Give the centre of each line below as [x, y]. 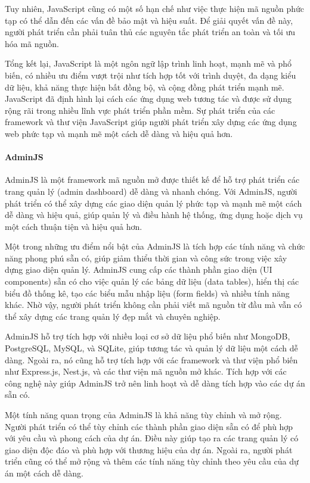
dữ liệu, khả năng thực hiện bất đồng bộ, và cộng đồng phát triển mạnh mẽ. [145, 87]
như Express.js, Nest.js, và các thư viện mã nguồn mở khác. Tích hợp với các [146, 371]
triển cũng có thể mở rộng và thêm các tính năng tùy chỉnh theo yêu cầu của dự [152, 461]
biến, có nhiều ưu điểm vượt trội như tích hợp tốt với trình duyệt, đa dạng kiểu [151, 75]
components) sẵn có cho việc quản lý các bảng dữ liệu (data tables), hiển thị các [152, 281]
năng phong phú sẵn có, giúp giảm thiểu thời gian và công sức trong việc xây [146, 258]
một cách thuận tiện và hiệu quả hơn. [74, 226]
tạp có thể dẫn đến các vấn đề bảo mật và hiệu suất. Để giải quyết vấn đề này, [149, 20]
